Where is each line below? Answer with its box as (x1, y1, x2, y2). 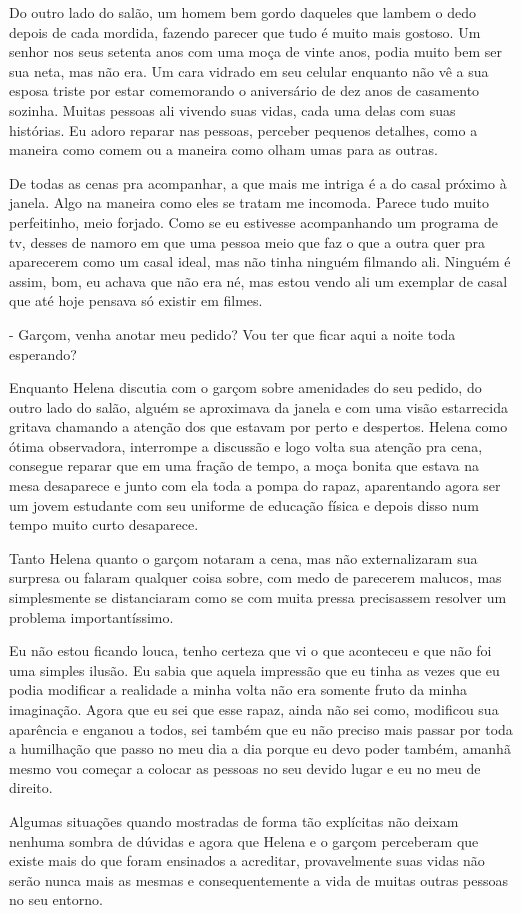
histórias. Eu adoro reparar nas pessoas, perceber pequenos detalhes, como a (9, 119, 478, 140)
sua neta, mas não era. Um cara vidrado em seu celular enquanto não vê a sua (9, 60, 489, 81)
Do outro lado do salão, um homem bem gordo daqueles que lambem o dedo (9, 2, 477, 22)
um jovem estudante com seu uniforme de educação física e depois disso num (9, 494, 479, 515)
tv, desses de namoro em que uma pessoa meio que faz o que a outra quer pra (9, 231, 486, 252)
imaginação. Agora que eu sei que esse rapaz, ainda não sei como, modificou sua (9, 699, 499, 719)
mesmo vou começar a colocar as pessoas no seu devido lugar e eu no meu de (9, 757, 481, 778)
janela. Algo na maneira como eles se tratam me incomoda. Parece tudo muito (9, 192, 489, 213)
